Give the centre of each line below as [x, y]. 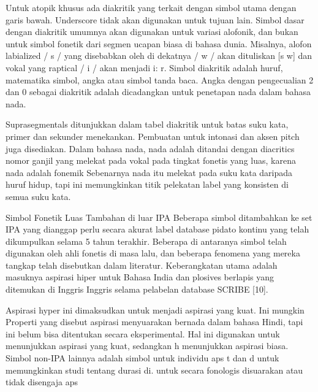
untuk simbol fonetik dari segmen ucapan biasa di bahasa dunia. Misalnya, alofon [159, 43]
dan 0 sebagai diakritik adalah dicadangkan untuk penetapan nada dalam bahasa [158, 92]
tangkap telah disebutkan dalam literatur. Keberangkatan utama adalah [142, 265]
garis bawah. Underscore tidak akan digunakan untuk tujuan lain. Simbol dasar [155, 19]
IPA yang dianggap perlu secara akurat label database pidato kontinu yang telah [157, 229]
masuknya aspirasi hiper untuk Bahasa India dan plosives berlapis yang [140, 277]
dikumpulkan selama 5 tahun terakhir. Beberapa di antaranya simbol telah [146, 241]
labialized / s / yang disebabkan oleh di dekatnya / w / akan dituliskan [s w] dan [159, 56]
